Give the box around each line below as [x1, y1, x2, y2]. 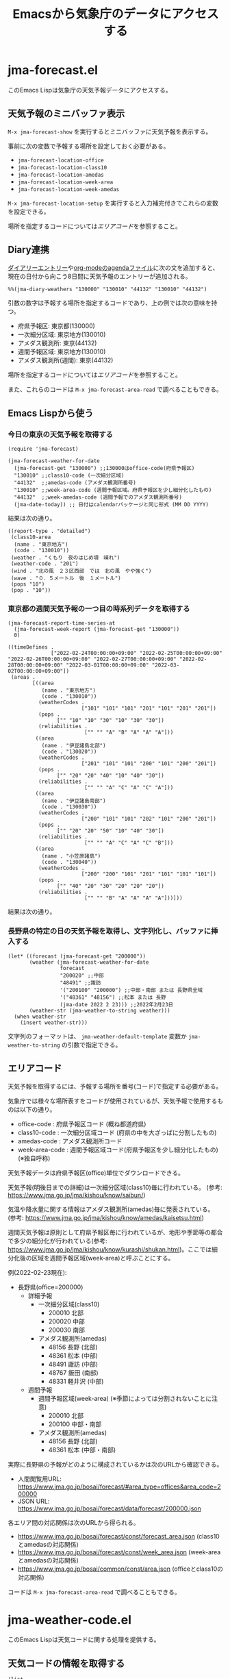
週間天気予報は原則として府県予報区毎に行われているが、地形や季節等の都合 [8, 1228, 223, 1236]
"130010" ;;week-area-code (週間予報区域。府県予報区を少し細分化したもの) [14, 487, 212, 494]
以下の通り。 [19, 1105, 56, 1113]
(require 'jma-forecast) [8, 446, 79, 453]
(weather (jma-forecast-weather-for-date [29, 958, 149, 966]
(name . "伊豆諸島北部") [41, 743, 106, 749]
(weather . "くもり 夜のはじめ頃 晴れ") [10, 554, 120, 562]
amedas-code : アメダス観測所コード [17, 1136, 123, 1145]
